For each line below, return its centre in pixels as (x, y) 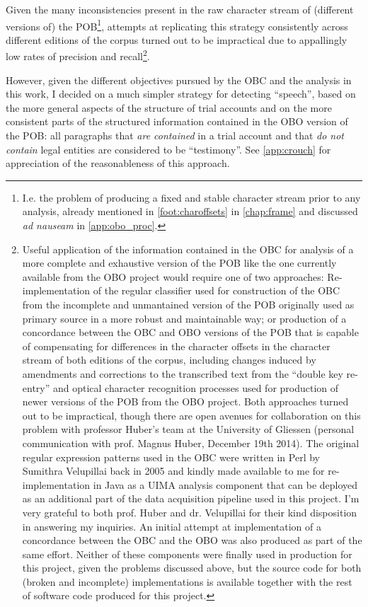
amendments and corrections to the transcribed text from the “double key (183, 373)
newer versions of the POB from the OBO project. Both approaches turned (185, 401)
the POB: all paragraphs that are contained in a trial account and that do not (175, 135)
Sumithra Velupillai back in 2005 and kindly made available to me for (173, 471)
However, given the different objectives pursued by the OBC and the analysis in (179, 80)
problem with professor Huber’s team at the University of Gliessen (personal (188, 429)
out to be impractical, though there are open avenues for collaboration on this (191, 415)
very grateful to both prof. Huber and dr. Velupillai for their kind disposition (190, 512)
